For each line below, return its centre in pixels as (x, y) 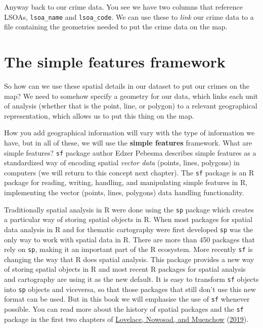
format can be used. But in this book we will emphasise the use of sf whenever (127, 299)
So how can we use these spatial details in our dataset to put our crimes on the (127, 85)
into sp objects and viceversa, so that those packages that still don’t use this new (130, 289)
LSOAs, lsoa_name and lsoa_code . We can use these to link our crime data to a (129, 16)
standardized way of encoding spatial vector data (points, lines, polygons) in (122, 162)
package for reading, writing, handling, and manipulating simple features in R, (126, 182)
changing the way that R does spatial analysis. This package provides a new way (129, 259)
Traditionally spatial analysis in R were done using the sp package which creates (129, 209)
